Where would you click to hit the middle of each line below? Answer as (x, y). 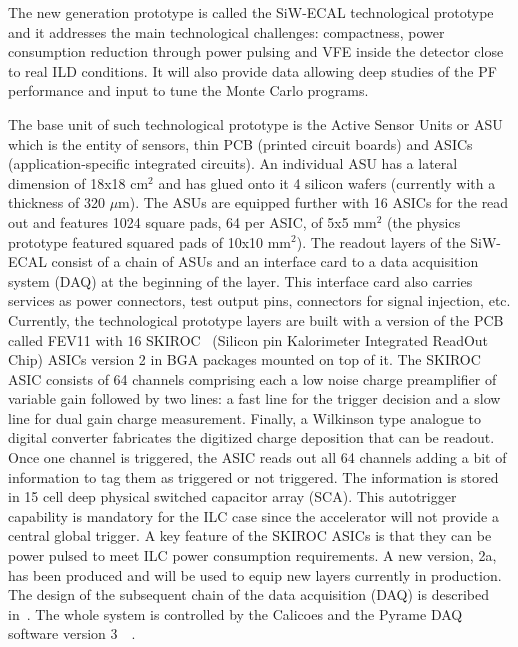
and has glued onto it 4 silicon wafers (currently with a (327, 182)
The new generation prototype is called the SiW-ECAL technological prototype (251, 12)
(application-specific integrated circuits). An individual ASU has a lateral (233, 163)
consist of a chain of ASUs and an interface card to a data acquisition (265, 261)
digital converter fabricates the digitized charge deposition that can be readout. (251, 437)
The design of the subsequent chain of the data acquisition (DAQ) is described (248, 594)
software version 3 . (72, 633)
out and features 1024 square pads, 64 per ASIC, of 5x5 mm (192, 221)
